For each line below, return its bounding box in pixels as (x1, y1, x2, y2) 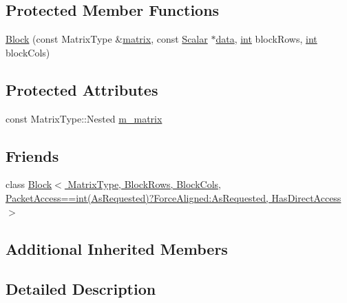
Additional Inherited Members (6, 238, 228, 259)
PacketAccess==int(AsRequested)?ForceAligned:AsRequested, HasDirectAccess (6, 190, 341, 205)
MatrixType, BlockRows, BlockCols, (67, 177, 221, 191)
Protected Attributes (6, 79, 158, 100)
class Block (6, 177, 52, 191)
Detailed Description (6, 278, 156, 300)
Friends (6, 145, 59, 166)
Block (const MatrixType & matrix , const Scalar (6, 32, 208, 46)
